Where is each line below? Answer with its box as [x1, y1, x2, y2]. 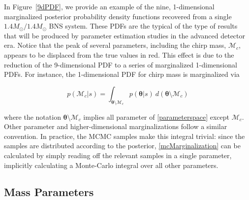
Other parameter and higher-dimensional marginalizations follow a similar [4, 121, 227, 132]
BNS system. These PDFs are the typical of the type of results [49, 21, 238, 31]
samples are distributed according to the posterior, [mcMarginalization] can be [4, 140, 241, 151]
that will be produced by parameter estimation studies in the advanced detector [4, 30, 245, 40]
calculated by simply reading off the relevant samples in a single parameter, [4, 150, 232, 160]
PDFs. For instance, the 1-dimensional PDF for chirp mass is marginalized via [4, 69, 240, 79]
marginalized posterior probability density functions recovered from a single [4, 11, 232, 21]
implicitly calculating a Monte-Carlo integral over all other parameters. [4, 160, 218, 170]
